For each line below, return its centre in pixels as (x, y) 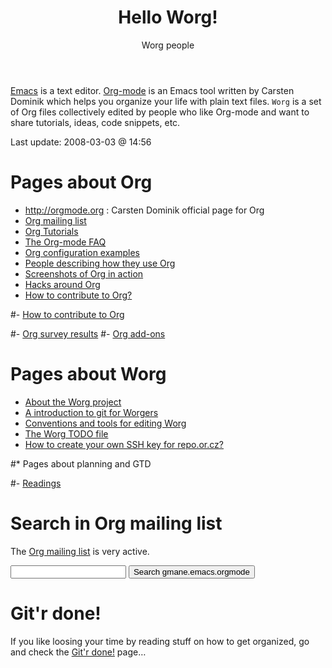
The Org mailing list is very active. (80, 551)
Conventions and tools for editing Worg (105, 423)
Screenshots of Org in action (84, 273)
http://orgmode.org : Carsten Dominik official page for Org (144, 210)
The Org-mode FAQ (65, 242)
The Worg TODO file (66, 433)
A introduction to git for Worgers (91, 412)
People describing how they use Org (100, 263)
